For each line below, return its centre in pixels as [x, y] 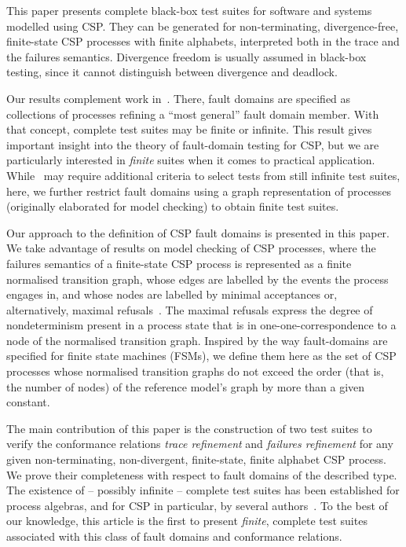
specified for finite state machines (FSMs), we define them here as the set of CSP [201, 356]
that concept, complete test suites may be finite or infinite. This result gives [189, 129]
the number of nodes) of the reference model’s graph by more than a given [186, 386]
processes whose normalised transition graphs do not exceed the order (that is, [195, 371]
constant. [28, 402]
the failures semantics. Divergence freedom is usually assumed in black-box [187, 56]
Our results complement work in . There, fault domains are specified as [179, 98]
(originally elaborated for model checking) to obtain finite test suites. [173, 206]
